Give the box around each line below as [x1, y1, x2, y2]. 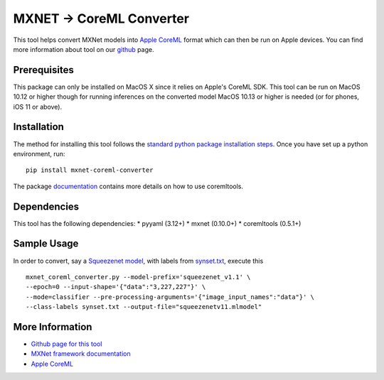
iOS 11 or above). [13, 102, 63, 111]
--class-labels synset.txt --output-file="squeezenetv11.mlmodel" [26, 303, 262, 311]
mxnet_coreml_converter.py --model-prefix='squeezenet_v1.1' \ [26, 273, 251, 281]
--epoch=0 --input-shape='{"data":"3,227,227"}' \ [26, 283, 206, 291]
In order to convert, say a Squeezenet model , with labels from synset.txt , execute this [13, 256, 264, 265]
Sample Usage [13, 238, 79, 250]
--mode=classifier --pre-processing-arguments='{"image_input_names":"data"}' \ [26, 293, 315, 301]
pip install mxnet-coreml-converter [26, 166, 154, 174]
